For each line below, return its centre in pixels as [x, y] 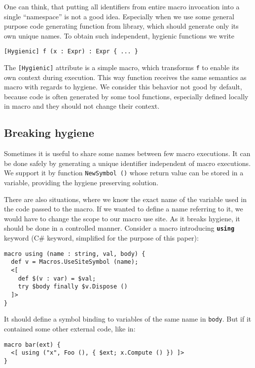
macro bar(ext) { [32, 345]
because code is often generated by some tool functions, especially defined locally [126, 96]
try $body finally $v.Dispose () [73, 287]
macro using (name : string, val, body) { [75, 254]
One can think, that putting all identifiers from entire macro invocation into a [122, 6]
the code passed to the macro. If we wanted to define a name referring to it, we [124, 209]
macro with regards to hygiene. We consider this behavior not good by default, [123, 87]
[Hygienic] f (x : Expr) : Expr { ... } [71, 52]
